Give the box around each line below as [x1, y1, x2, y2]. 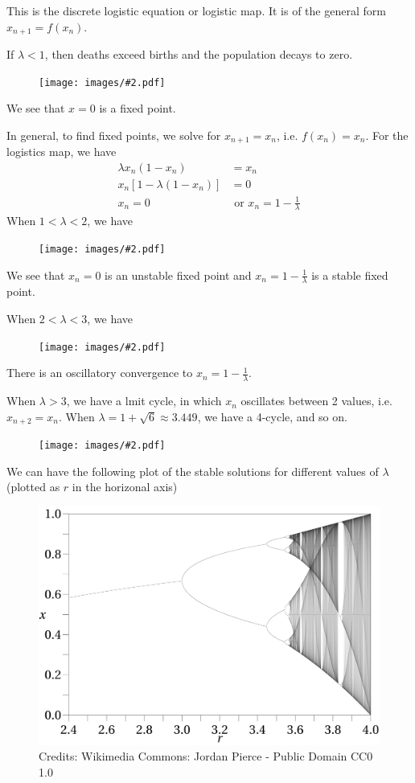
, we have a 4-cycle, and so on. [197, 408, 347, 424]
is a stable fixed [311, 266, 388, 283]
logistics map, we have [6, 143, 117, 160]
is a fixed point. [99, 100, 176, 117]
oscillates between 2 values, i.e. [240, 392, 392, 409]
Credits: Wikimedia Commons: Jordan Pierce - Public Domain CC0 [39, 748, 373, 765]
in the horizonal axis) [72, 478, 178, 495]
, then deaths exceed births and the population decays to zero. [44, 46, 353, 63]
